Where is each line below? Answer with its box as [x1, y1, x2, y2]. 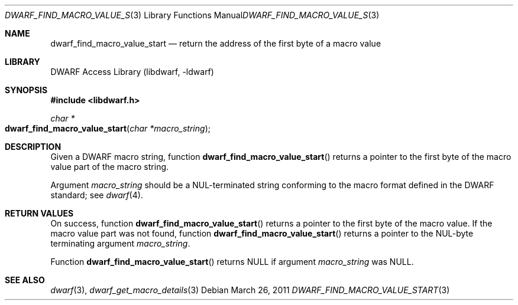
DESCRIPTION [5, 142, 61, 152]
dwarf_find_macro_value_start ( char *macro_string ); [5, 123, 211, 133]
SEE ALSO [5, 275, 45, 285]
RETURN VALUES [5, 208, 74, 218]
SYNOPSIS [5, 85, 48, 95]
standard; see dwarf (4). [50, 190, 143, 200]
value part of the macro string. [50, 162, 169, 172]
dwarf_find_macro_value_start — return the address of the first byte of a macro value [50, 38, 381, 48]
